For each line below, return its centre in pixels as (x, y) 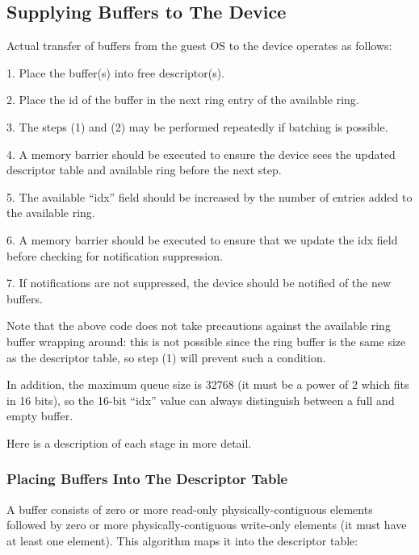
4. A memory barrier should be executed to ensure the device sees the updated (201, 154)
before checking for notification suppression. (115, 255)
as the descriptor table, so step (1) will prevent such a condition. (166, 357)
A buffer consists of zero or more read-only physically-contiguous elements (190, 509)
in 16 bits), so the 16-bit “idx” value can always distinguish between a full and (201, 400)
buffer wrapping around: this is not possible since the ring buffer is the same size (206, 341)
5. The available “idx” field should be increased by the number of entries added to (209, 196)
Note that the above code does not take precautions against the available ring (199, 325)
